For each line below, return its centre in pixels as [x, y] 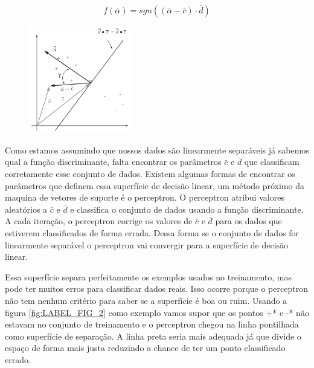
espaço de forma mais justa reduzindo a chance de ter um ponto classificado [145, 348]
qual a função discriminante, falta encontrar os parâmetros [113, 162]
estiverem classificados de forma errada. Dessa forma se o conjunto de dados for [152, 232]
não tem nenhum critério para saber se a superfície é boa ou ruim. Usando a [146, 300]
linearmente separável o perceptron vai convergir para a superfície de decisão [147, 244]
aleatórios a [26, 209]
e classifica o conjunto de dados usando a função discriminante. [187, 209]
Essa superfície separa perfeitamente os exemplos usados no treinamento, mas [149, 276]
